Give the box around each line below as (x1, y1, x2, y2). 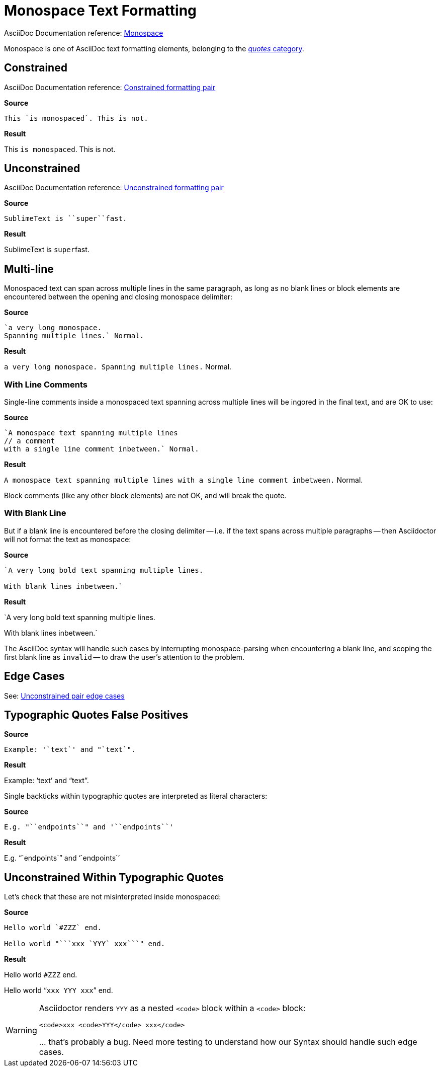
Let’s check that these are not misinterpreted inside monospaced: (4, 892, 221, 901)
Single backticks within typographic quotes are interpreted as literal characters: (4, 792, 268, 801)
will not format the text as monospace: (4, 534, 131, 544)
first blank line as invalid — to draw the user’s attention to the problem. (4, 652, 245, 661)
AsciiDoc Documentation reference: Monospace (4, 28, 163, 37)
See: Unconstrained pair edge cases (4, 691, 125, 700)
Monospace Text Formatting (4, 2, 197, 19)
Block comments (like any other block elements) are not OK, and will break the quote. (4, 491, 287, 500)
